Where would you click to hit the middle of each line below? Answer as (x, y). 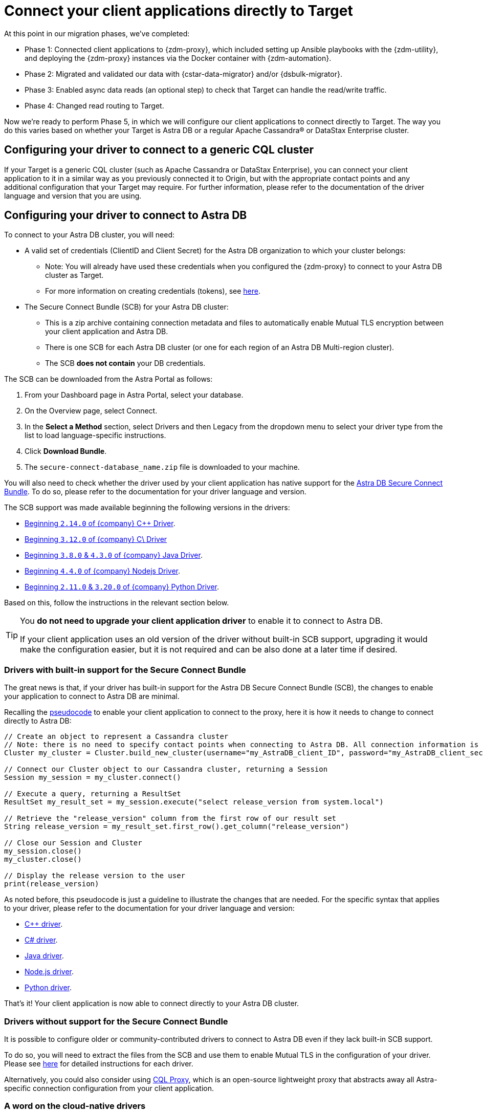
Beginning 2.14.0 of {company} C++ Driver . (100, 523)
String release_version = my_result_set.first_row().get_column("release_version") (177, 827)
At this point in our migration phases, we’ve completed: (97, 33)
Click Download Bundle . (66, 451)
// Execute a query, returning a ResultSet (93, 794)
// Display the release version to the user (95, 876)
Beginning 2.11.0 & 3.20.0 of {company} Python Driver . (122, 587)
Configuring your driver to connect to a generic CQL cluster (159, 150)
